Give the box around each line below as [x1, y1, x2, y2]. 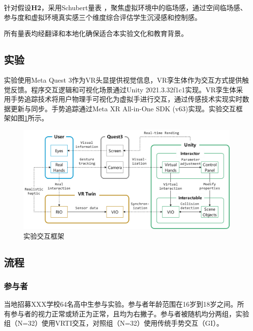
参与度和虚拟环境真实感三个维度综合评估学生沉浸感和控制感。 [4, 12, 201, 22]
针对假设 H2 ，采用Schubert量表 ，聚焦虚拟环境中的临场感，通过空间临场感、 [4, 2, 247, 12]
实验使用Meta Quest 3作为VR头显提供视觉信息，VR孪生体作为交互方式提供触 [4, 74, 249, 85]
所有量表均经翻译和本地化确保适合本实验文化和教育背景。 [4, 28, 188, 38]
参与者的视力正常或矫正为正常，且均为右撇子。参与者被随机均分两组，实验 [10, 308, 249, 318]
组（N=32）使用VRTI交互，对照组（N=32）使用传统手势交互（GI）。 [4, 318, 223, 328]
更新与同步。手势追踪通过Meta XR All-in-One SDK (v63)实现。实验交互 [10, 103, 236, 113]
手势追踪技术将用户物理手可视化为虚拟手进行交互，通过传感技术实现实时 [10, 94, 242, 104]
